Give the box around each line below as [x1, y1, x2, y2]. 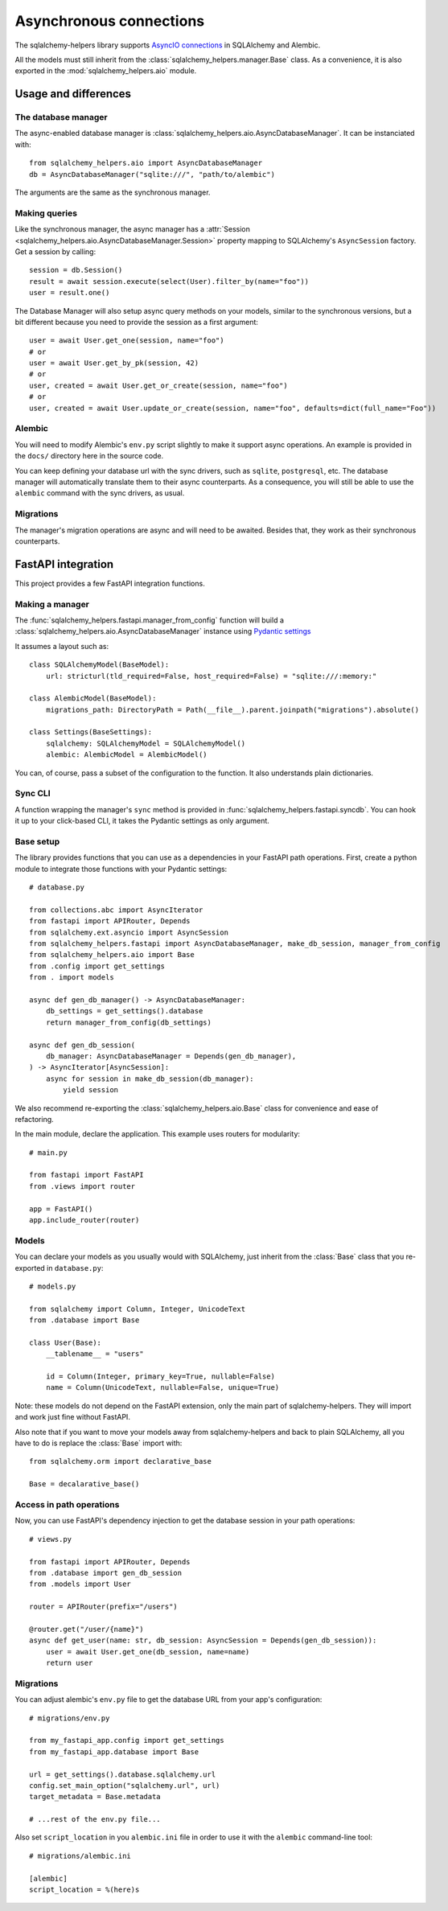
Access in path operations [14, 1498, 120, 1510]
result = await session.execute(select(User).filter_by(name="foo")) [29, 277, 310, 286]
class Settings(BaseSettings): [29, 728, 153, 737]
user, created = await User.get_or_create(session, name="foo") [29, 380, 289, 390]
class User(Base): [29, 1338, 102, 1347]
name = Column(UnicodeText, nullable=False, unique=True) [45, 1383, 280, 1392]
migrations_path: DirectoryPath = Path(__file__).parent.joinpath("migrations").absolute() [45, 705, 420, 714]
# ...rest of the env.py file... [29, 1814, 161, 1824]
